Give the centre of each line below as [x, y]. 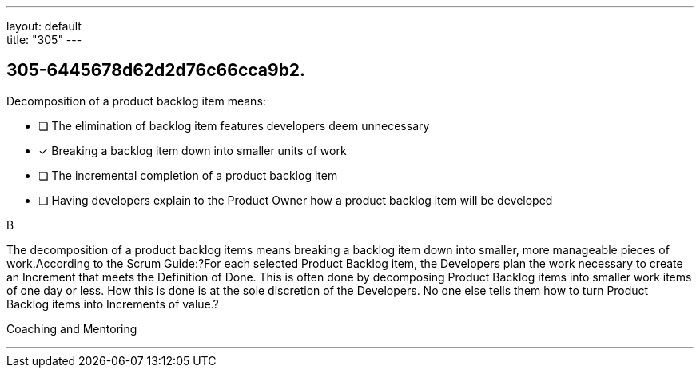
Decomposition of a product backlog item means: [136, 101]
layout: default [44, 26]
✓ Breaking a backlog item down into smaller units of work [193, 150]
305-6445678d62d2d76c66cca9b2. [156, 70]
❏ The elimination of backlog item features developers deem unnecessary [234, 125]
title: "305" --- [44, 40]
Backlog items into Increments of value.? [113, 304]
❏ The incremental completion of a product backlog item [188, 175]
